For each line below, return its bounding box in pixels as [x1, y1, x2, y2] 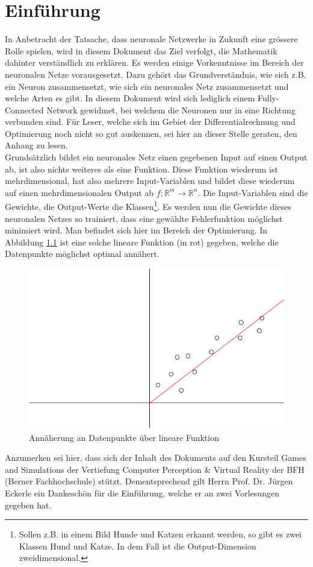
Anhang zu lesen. [5, 139, 68, 151]
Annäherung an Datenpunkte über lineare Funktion [29, 431, 219, 443]
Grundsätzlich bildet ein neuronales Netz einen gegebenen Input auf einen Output [5, 151, 308, 163]
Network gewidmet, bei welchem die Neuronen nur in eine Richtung [46, 103, 296, 116]
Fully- [258, 92, 279, 104]
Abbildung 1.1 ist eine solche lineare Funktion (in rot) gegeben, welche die [5, 235, 279, 248]
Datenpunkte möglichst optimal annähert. [5, 247, 160, 260]
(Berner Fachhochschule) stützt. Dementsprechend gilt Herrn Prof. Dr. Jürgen [5, 475, 293, 487]
